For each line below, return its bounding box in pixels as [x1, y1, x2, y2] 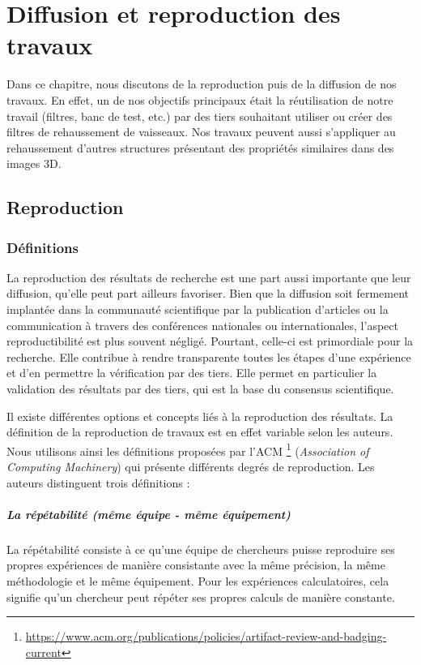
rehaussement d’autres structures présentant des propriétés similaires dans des [6, 139, 394, 156]
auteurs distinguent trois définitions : [6, 474, 190, 491]
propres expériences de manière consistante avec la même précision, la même [6, 556, 385, 573]
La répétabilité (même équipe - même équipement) [6, 505, 291, 522]
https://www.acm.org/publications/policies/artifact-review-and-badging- [25, 628, 387, 645]
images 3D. [6, 155, 62, 172]
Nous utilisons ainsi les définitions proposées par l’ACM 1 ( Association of [6, 440, 369, 459]
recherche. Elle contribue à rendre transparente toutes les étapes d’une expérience [6, 348, 411, 365]
